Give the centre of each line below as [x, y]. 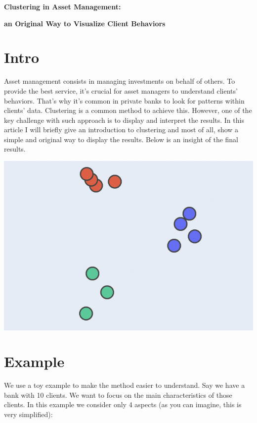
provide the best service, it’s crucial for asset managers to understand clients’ [121, 90]
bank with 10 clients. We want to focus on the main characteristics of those [118, 395]
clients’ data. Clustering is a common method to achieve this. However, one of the [128, 110]
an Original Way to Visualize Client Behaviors [85, 23]
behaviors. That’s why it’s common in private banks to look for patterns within [124, 100]
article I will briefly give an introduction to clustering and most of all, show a [121, 130]
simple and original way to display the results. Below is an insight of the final [121, 139]
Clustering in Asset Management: [63, 6]
